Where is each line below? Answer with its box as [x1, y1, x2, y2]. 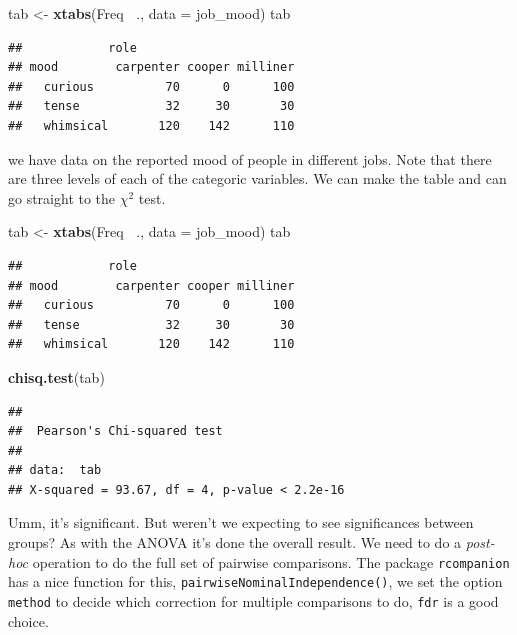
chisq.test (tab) [8, 366, 105, 387]
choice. [8, 610, 49, 631]
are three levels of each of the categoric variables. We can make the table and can [8, 168, 507, 189]
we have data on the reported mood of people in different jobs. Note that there [8, 148, 492, 169]
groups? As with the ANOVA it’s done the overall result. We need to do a [8, 532, 462, 553]
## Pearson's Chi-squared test [8, 424, 223, 439]
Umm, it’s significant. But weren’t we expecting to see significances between [8, 512, 474, 533]
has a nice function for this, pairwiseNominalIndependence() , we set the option [8, 571, 503, 592]
